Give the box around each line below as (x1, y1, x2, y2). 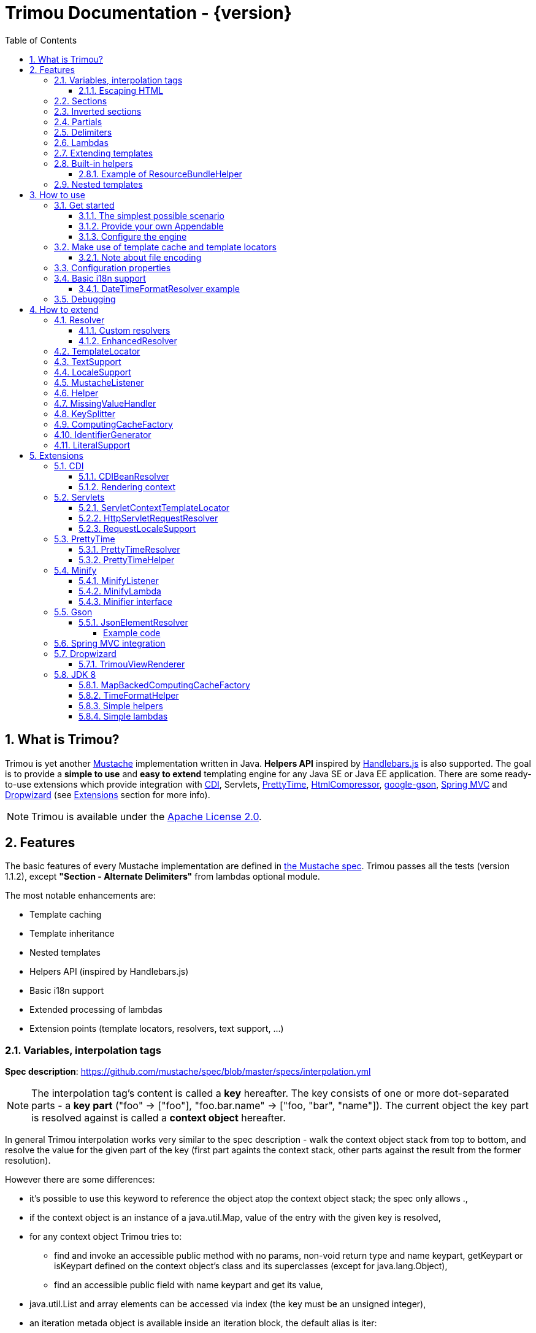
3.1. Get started (54, 199, 115, 210)
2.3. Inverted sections (54, 106, 142, 117)
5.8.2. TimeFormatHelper (78, 690, 179, 701)
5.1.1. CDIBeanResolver (78, 471, 169, 482)
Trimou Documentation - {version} (5, 2, 292, 23)
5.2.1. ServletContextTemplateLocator (78, 502, 230, 513)
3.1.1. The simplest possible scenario (78, 210, 224, 221)
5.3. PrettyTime (54, 533, 115, 544)
